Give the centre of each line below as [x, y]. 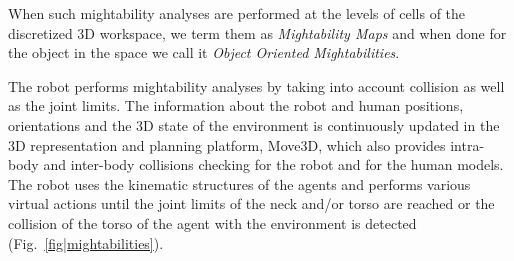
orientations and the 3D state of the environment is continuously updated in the [254, 124]
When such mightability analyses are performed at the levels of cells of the [237, 13]
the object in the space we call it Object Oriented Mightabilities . [204, 52]
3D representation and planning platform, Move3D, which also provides [227, 144]
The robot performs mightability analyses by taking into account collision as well [256, 85]
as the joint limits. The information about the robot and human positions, [236, 105]
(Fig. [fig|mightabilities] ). [86, 242]
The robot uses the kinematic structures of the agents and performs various [239, 183]
